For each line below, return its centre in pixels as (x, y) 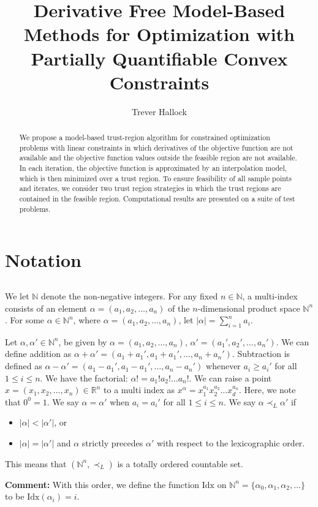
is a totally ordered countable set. (180, 463)
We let (17, 295)
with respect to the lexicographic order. (231, 443)
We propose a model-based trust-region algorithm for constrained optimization (145, 137)
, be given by (83, 341)
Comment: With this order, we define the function (102, 484)
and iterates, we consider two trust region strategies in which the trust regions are (150, 188)
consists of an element (46, 308)
